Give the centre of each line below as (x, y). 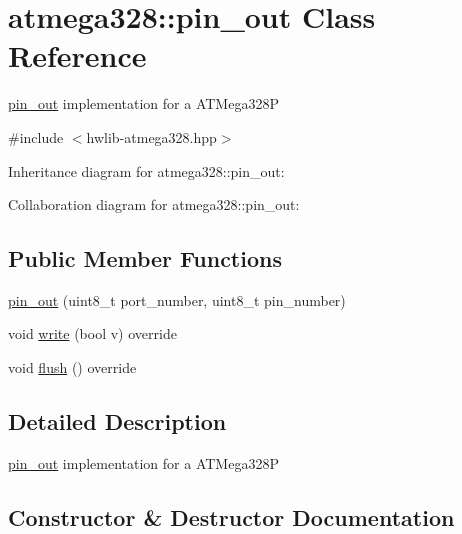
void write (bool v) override (92, 333)
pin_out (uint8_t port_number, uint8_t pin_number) (177, 299)
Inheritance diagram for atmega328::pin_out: (146, 170)
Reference (77, 55)
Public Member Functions (145, 258)
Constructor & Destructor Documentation (231, 516)
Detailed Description (117, 421)
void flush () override (72, 367)
